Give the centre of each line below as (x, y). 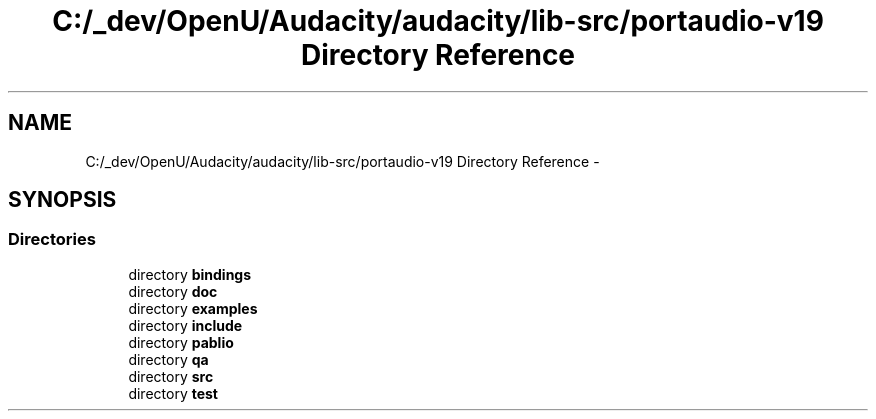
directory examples (193, 308)
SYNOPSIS (62, 200)
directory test (173, 393)
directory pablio (181, 342)
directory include (185, 325)
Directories (52, 239)
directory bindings (190, 274)
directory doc (173, 291)
